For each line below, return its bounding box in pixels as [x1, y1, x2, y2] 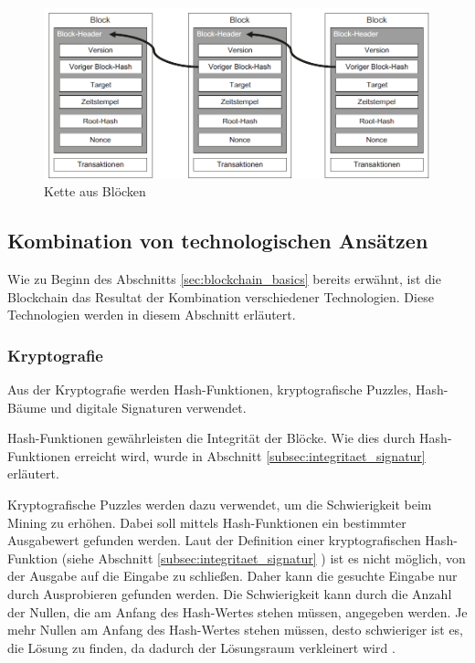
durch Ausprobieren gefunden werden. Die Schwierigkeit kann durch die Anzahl [7, 584, 452, 604]
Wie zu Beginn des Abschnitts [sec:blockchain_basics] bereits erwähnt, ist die [7, 269, 441, 289]
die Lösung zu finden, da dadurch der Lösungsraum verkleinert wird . [7, 637, 396, 657]
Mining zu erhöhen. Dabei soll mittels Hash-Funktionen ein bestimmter [7, 512, 406, 531]
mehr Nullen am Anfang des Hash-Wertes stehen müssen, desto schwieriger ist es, [7, 620, 464, 639]
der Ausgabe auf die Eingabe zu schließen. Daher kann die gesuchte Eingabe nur [7, 566, 458, 585]
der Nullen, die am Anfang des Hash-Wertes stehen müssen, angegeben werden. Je [7, 602, 468, 621]
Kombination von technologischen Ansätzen [7, 226, 428, 255]
